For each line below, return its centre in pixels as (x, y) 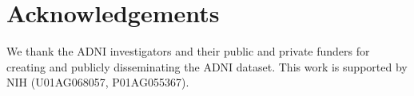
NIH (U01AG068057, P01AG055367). (98, 82)
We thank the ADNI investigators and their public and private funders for (188, 51)
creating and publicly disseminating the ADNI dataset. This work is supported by (207, 66)
